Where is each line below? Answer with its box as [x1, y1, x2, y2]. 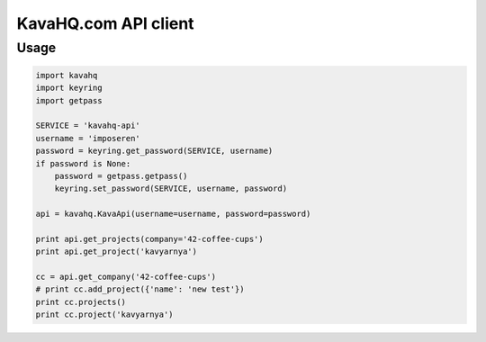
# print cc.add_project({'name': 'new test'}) [35, 284, 245, 294]
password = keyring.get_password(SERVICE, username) [35, 146, 274, 157]
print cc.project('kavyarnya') [35, 310, 175, 319]
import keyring [35, 83, 103, 94]
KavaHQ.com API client [16, 13, 194, 33]
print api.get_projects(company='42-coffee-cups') [35, 234, 265, 244]
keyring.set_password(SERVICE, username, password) [54, 184, 288, 193]
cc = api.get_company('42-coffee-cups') [35, 272, 216, 283]
